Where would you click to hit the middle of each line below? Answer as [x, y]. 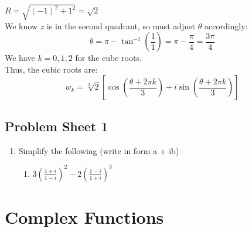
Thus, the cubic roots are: [51, 69]
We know [21, 25]
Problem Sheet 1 [57, 126]
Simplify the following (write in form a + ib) [99, 150]
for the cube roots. [108, 58]
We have [20, 58]
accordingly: [226, 25]
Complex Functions [84, 216]
